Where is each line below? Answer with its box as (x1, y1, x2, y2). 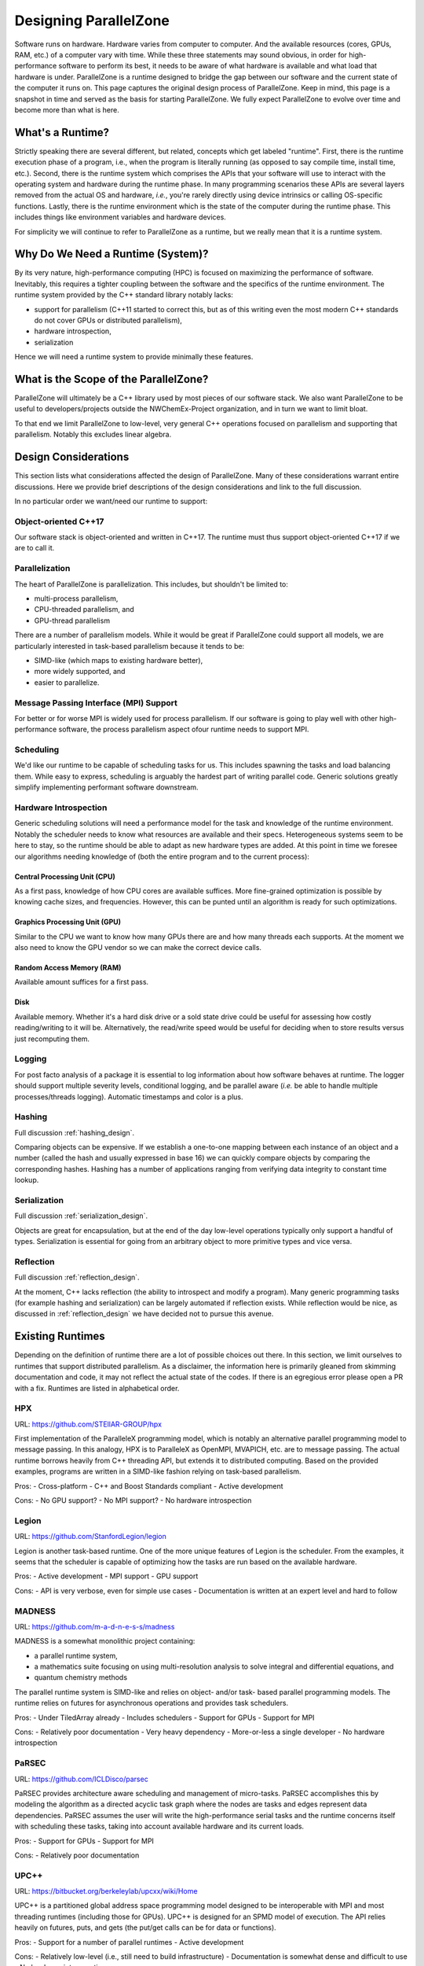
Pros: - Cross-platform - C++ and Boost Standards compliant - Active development (14, 1481, 283, 1490)
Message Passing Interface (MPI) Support (14, 697, 178, 708)
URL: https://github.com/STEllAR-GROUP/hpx (14, 1419, 163, 1429)
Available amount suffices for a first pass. (14, 977, 149, 987)
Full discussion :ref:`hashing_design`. (14, 1128, 135, 1137)
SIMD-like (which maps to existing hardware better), (34, 655, 203, 665)
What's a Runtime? (14, 126, 110, 139)
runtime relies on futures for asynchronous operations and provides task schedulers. (14, 1699, 289, 1708)
